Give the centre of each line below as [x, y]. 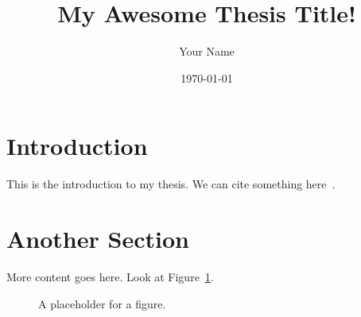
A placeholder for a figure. [102, 303]
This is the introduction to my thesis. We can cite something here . [171, 184]
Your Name [207, 51]
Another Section [98, 239]
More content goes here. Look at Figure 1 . [110, 276]
